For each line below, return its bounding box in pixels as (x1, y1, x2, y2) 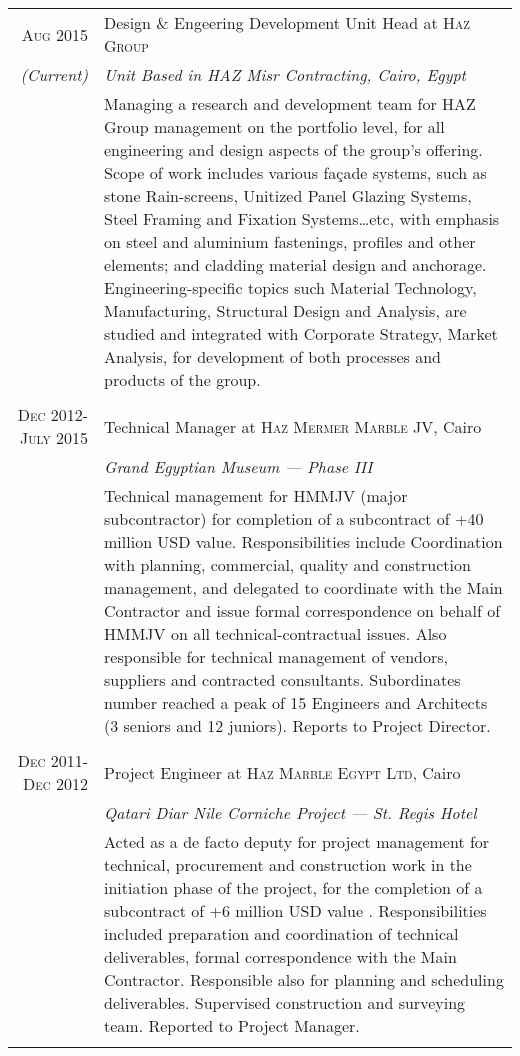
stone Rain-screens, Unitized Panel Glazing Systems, (104, 184, 472, 207)
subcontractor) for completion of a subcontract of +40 (104, 507, 484, 530)
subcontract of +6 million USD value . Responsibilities (104, 899, 487, 922)
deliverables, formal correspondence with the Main (104, 945, 457, 968)
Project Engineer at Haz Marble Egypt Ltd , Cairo (104, 760, 461, 784)
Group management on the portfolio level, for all (104, 115, 445, 138)
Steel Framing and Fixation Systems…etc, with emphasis (104, 207, 500, 230)
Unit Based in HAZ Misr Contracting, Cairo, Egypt (104, 63, 466, 86)
